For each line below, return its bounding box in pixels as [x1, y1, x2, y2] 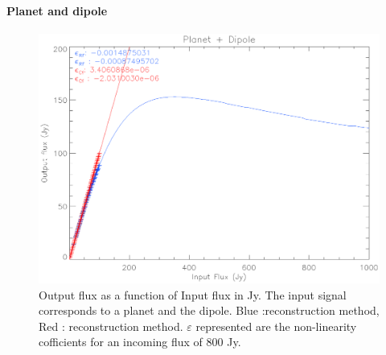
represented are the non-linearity [195, 317, 357, 334]
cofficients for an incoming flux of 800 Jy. [39, 333, 241, 350]
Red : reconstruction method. [39, 317, 183, 334]
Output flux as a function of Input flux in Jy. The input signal [39, 286, 347, 303]
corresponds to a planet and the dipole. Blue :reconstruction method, [39, 302, 380, 319]
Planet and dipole [6, 2, 108, 19]
